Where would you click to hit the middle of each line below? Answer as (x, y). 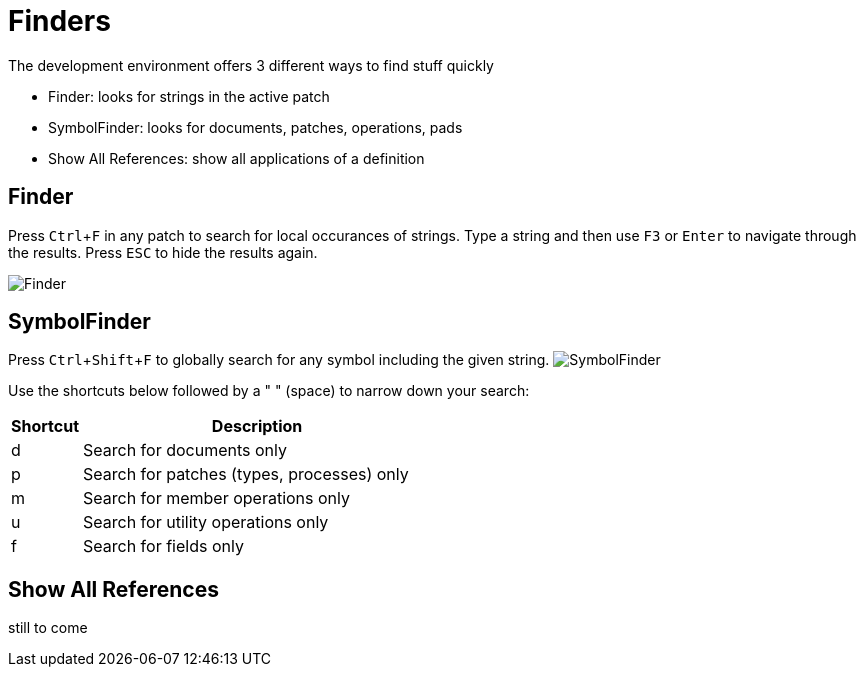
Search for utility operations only (206, 522)
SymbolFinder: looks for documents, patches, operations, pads (255, 127)
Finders (59, 21)
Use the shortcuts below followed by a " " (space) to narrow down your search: (269, 391)
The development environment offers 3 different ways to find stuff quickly (251, 65)
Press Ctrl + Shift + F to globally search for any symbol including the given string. (279, 360)
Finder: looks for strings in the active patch (189, 96)
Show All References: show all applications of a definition (236, 158)
